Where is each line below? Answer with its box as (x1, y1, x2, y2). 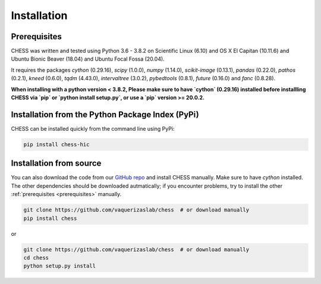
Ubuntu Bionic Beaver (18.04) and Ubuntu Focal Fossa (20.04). (11, 55, 165, 62)
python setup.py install (23, 263, 96, 270)
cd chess (23, 254, 49, 261)
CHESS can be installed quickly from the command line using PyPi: (11, 125, 175, 132)
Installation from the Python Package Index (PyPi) (11, 109, 199, 119)
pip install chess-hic (23, 141, 90, 148)
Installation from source (11, 158, 102, 169)
